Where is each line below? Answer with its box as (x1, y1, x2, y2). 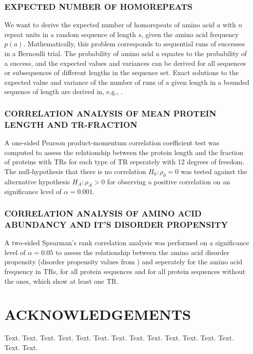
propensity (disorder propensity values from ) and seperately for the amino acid (4, 256, 242, 267)
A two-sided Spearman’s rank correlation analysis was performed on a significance (4, 237, 249, 248)
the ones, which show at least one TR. (4, 275, 118, 286)
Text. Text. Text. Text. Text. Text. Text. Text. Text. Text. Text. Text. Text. (4, 333, 234, 343)
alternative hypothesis (4, 176, 70, 186)
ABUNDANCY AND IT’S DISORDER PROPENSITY (4, 218, 228, 230)
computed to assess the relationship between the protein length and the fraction (4, 147, 243, 157)
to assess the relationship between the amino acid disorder (56, 247, 230, 257)
